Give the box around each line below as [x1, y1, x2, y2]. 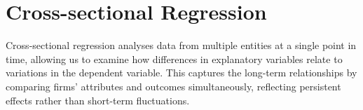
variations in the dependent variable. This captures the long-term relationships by [6, 65, 357, 80]
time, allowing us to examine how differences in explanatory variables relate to [6, 51, 343, 66]
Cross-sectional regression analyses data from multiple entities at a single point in [6, 38, 357, 53]
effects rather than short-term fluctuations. [6, 92, 190, 107]
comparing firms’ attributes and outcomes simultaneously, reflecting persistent [6, 78, 341, 93]
